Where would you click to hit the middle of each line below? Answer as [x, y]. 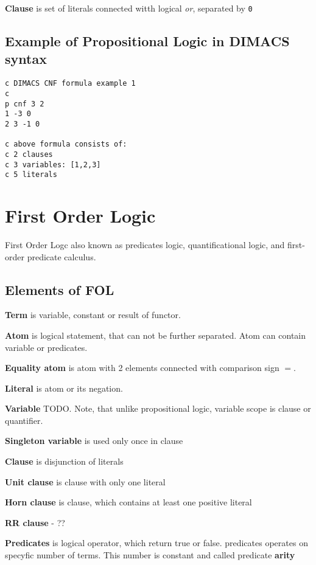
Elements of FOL [60, 289]
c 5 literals [31, 175]
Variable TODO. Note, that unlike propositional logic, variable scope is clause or [158, 408]
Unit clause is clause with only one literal [85, 481]
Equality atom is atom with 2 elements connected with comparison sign [142, 368]
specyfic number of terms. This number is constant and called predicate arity [150, 555]
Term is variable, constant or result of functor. [93, 315]
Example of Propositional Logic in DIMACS [147, 41]
